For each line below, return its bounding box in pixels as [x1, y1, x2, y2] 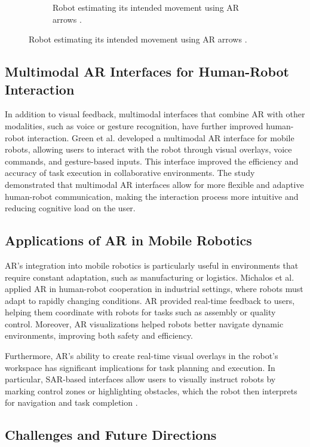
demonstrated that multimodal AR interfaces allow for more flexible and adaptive [5, 178, 304, 190]
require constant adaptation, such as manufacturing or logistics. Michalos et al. [5, 270, 294, 283]
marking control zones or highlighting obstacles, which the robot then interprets [5, 384, 297, 397]
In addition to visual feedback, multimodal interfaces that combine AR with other [5, 108, 305, 120]
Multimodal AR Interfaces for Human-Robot [5, 62, 289, 81]
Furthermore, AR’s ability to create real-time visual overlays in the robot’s [5, 349, 278, 362]
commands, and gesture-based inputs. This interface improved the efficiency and [5, 154, 299, 167]
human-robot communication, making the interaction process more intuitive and [5, 190, 299, 202]
